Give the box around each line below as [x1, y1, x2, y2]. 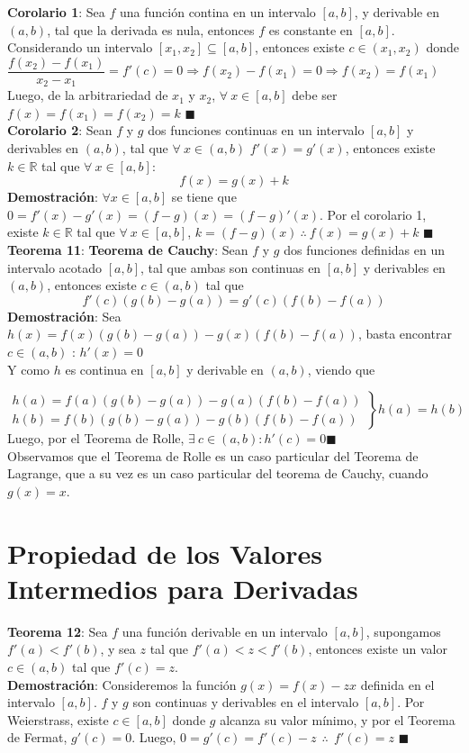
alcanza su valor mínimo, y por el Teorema [220, 710, 455, 729]
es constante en [268, 20, 353, 39]
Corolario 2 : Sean [7, 121, 113, 140]
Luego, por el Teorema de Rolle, [7, 429, 185, 448]
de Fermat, [7, 728, 68, 747]
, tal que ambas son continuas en [140, 258, 321, 277]
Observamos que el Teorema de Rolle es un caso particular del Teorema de [7, 446, 419, 465]
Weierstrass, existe [7, 710, 109, 729]
